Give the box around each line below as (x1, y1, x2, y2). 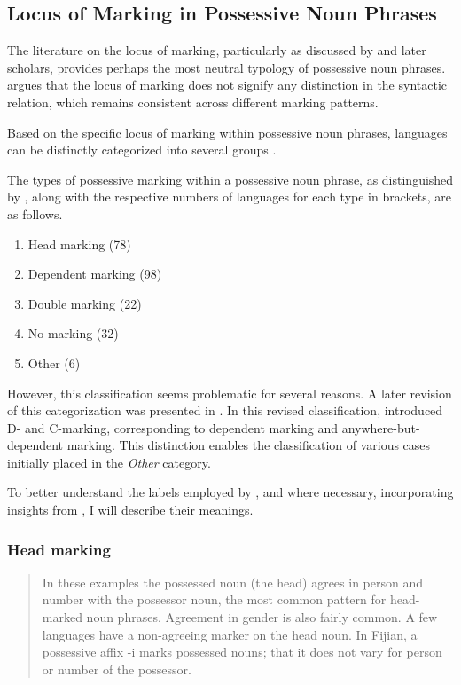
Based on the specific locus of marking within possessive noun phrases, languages (7, 122, 448, 141)
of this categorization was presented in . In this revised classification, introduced (7, 401, 443, 420)
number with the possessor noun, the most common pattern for (42, 590, 387, 609)
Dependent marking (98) (27, 264, 162, 283)
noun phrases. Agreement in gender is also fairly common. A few (86, 608, 438, 626)
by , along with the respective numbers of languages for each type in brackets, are (7, 187, 451, 206)
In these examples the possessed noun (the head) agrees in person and (42, 572, 424, 591)
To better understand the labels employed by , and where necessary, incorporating (7, 483, 454, 501)
